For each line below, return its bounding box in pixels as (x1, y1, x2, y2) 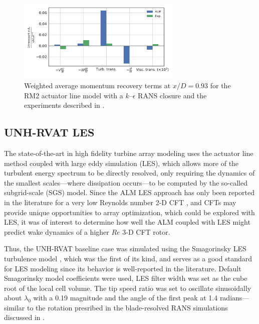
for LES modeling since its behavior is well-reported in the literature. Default (4, 263, 241, 273)
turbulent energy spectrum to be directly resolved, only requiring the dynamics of (4, 168, 255, 178)
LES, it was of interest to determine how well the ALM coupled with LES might (4, 217, 250, 227)
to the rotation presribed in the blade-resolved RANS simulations (27, 302, 228, 312)
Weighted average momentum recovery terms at (24, 80, 171, 90)
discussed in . (4, 312, 45, 322)
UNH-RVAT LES (4, 124, 95, 140)
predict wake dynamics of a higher (4, 226, 109, 237)
